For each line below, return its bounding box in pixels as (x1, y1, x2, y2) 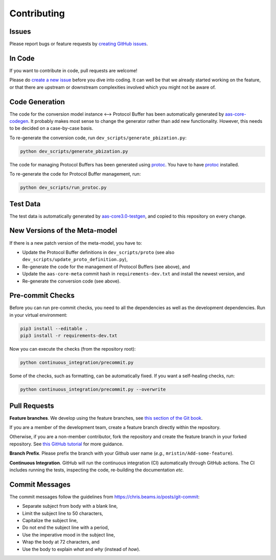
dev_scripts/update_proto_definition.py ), (22, 256, 128, 263)
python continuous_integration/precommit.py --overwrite (20, 386, 166, 393)
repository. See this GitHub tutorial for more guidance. (9, 441, 124, 447)
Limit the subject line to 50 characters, (22, 510, 103, 516)
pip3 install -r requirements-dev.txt (20, 333, 118, 339)
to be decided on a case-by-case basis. (9, 125, 94, 132)
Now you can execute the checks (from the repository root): (9, 346, 136, 352)
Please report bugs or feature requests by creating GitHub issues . (9, 41, 148, 47)
